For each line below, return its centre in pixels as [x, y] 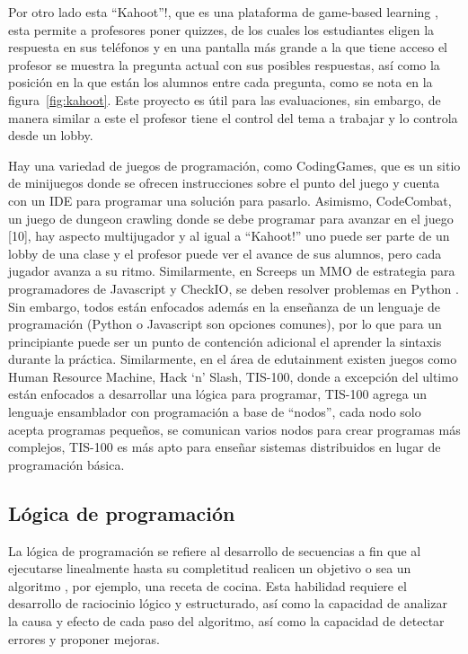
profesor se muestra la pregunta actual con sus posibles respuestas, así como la [224, 64]
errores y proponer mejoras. [84, 638]
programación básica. [66, 464]
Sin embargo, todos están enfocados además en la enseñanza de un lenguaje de [225, 306]
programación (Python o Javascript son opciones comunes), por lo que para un [225, 324]
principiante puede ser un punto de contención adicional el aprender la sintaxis [225, 341]
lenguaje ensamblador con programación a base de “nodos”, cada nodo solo [215, 412]
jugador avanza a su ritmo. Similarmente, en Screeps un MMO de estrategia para [232, 271]
